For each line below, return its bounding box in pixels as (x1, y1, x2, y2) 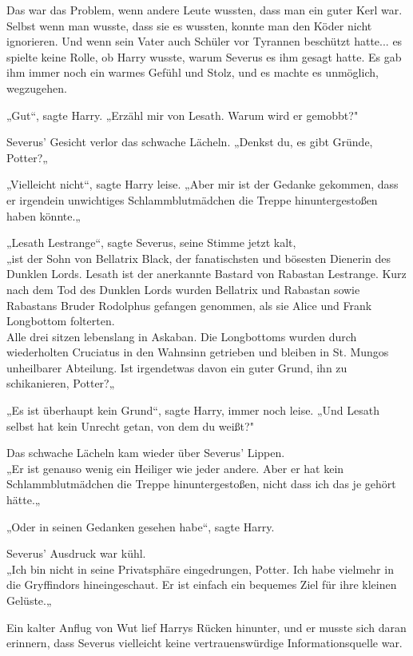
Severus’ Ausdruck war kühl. (6, 545, 146, 562)
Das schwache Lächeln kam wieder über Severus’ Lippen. (6, 444, 285, 461)
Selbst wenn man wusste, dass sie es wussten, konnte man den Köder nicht (6, 17, 372, 34)
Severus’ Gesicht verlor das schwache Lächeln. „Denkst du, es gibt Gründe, (6, 133, 373, 150)
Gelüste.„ (6, 592, 52, 608)
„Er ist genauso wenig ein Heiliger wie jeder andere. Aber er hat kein (6, 459, 344, 476)
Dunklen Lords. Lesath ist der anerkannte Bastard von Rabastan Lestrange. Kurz (6, 265, 407, 282)
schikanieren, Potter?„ (6, 375, 115, 392)
